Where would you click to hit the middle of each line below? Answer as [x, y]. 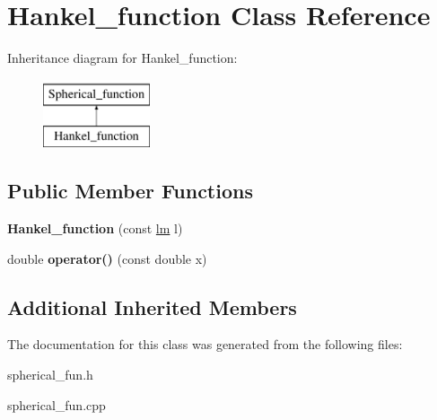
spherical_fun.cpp [57, 404]
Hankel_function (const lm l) [95, 228]
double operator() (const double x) [107, 258]
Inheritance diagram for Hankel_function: [122, 58]
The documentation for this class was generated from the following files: [205, 344]
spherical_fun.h [50, 375]
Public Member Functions [130, 191]
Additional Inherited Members [152, 306]
